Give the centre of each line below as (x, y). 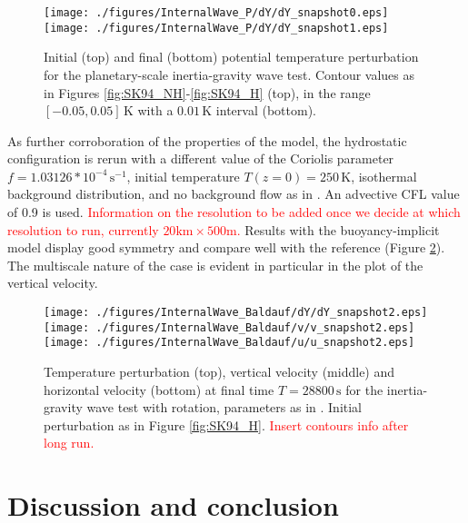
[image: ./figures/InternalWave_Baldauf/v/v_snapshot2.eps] (229, 327)
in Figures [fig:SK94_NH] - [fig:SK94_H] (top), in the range (207, 92)
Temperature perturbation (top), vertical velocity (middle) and (219, 371)
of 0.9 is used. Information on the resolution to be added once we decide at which (234, 212)
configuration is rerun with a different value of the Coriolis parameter (201, 158)
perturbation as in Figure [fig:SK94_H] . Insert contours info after (226, 424)
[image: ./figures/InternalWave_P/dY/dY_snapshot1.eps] (216, 28)
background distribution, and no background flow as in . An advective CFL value (234, 194)
